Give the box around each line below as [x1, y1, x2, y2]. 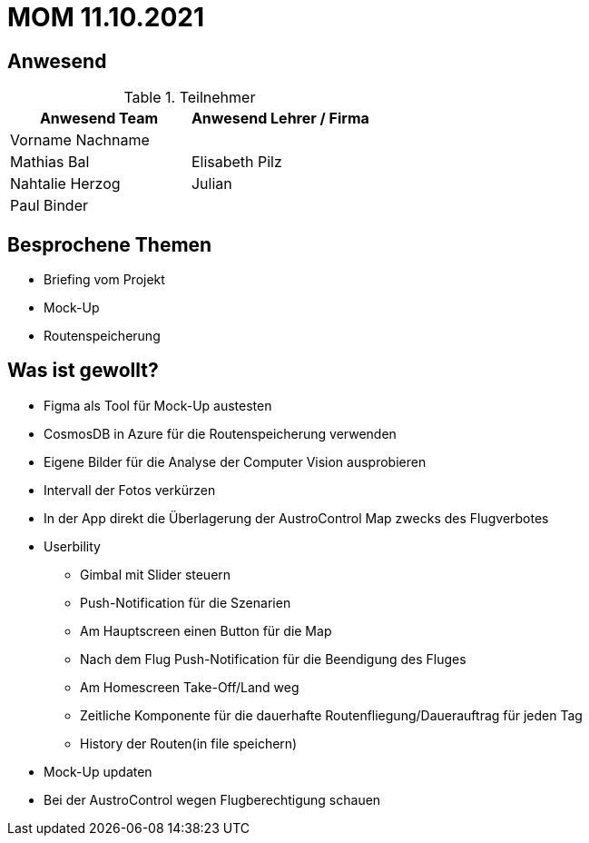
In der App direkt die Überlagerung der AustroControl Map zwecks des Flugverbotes [44, 510, 549, 526]
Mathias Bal [10, 153, 90, 172]
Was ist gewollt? [7, 359, 159, 382]
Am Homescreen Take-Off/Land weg [80, 679, 299, 695]
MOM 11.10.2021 [7, 2, 205, 33]
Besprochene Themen [7, 233, 212, 256]
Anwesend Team [39, 109, 159, 128]
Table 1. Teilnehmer [123, 88, 256, 107]
